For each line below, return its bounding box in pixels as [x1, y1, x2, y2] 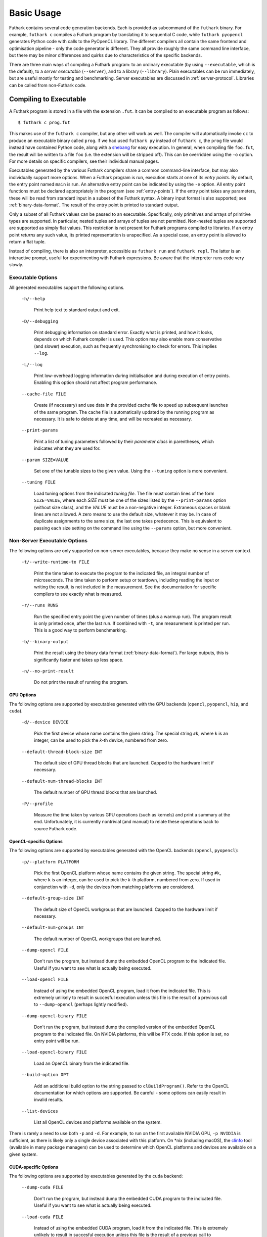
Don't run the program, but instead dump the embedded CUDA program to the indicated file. [34, 1195, 222, 1201]
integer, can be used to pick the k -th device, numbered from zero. [34, 737, 168, 743]
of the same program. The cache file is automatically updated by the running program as [34, 409, 215, 415]
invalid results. [34, 1096, 64, 1103]
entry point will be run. [34, 1038, 80, 1044]
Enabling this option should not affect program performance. [34, 380, 158, 385]
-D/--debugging [21, 318, 59, 324]
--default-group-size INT [21, 896, 85, 901]
